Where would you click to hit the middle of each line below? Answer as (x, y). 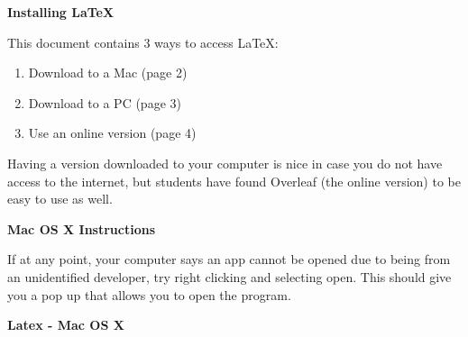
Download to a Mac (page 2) (108, 73)
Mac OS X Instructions (82, 228)
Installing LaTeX (61, 12)
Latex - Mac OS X (66, 325)
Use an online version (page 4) (112, 133)
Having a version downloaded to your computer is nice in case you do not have (225, 163)
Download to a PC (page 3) (105, 102)
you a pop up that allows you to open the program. (149, 294)
